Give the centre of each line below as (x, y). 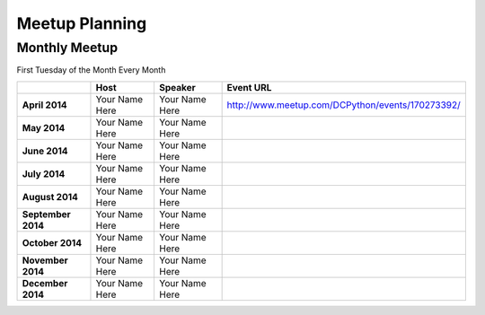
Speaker (177, 87)
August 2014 (50, 197)
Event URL (249, 87)
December (45, 283)
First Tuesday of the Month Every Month (91, 70)
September (46, 214)
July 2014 (44, 173)
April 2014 (44, 105)
